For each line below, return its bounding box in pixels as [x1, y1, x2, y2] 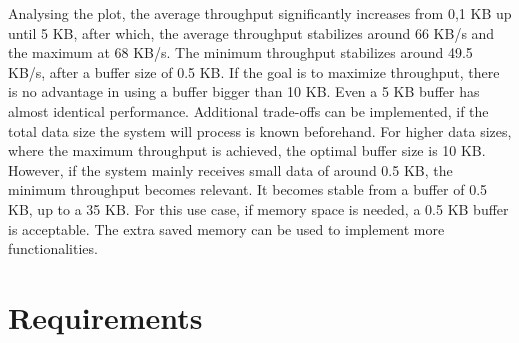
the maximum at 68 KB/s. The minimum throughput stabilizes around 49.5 [8, 42, 473, 63]
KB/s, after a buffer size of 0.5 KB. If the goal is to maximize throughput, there [8, 61, 500, 82]
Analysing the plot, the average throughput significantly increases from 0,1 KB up [8, 3, 512, 23]
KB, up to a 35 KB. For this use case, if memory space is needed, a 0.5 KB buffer [8, 198, 509, 219]
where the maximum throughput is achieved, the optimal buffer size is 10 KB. [8, 140, 486, 161]
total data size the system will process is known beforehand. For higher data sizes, [8, 120, 512, 141]
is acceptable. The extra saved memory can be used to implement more [8, 218, 445, 239]
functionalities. [8, 238, 98, 259]
